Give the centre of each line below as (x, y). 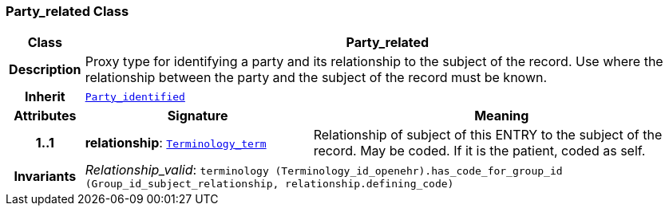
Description (45, 70)
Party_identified (135, 96)
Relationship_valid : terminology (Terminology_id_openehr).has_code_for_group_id (324, 170)
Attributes (45, 116)
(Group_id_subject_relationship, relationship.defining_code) (269, 184)
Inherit (45, 97)
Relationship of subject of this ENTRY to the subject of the (488, 135)
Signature (198, 116)
